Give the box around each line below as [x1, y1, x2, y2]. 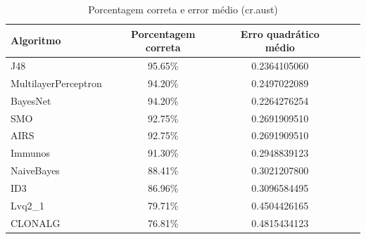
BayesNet [11, 93, 51, 108]
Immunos [11, 146, 51, 160]
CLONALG [11, 215, 61, 230]
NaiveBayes [11, 163, 60, 178]
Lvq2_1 [11, 198, 45, 212]
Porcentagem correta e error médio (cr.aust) [88, 2, 278, 16]
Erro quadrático [240, 26, 320, 41]
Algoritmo [11, 33, 61, 48]
